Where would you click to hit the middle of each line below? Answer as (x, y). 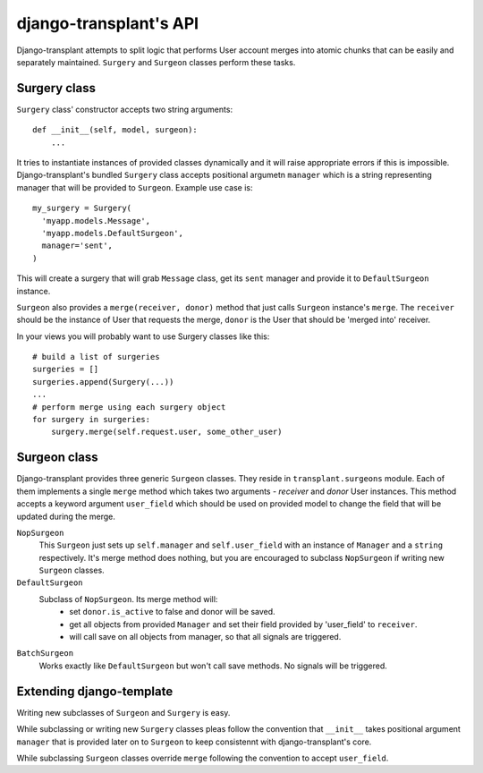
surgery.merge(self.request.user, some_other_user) (166, 432)
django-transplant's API (108, 23)
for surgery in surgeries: (92, 420)
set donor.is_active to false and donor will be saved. (173, 612)
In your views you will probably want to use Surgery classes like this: (143, 336)
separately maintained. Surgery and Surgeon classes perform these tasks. (156, 62)
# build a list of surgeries (96, 357)
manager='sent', (77, 246)
